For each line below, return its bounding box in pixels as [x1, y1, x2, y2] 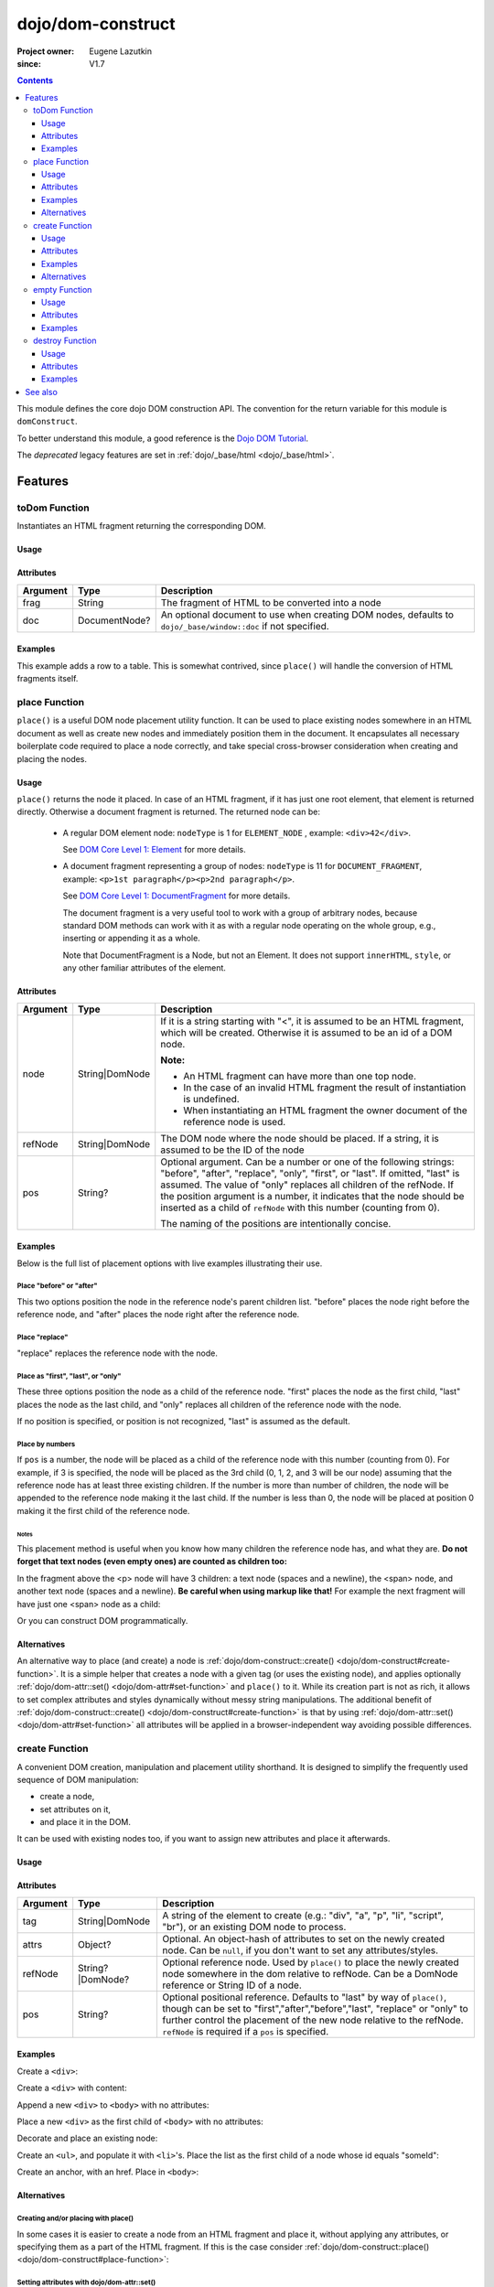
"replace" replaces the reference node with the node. [16, 1348, 219, 1358]
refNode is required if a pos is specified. [162, 2024, 329, 2037]
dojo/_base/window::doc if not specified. [160, 619, 329, 632]
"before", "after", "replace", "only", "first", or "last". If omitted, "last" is [160, 1166, 460, 1179]
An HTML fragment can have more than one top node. [183, 1069, 416, 1082]
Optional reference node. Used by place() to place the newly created [162, 1956, 459, 1969]
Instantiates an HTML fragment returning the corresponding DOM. [16, 521, 267, 531]
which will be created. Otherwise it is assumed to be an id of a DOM [160, 1025, 453, 1038]
